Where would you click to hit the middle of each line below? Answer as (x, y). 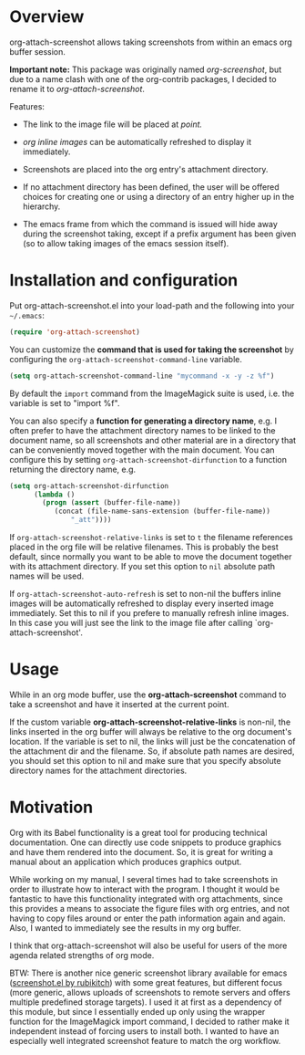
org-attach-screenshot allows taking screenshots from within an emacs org (151, 42)
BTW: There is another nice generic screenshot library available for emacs (148, 973)
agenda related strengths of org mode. (82, 955)
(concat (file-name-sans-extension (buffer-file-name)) (163, 512)
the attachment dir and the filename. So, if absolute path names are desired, (152, 751)
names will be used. (47, 576)
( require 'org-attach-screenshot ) (75, 332)
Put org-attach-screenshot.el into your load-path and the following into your (152, 305)
